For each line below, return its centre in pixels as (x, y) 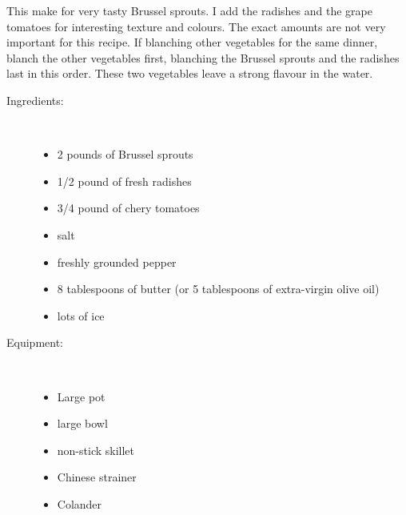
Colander (80, 503)
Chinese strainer (97, 477)
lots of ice (81, 315)
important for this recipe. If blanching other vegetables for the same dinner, (192, 42)
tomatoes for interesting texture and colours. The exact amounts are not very (196, 26)
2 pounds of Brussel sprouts (125, 154)
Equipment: (35, 342)
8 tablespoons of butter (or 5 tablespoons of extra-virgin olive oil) (218, 289)
